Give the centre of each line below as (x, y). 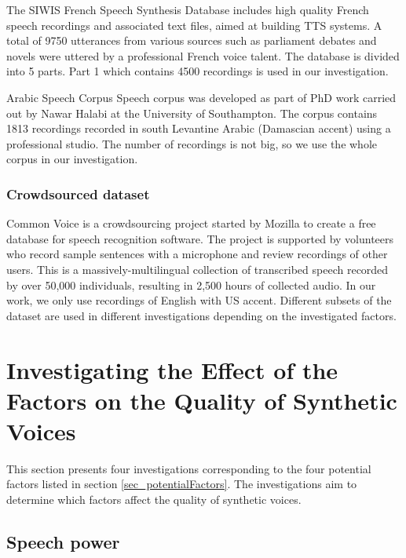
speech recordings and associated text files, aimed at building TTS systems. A (194, 25)
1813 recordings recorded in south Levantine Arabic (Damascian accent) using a (199, 128)
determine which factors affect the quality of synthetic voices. (154, 499)
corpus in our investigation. (72, 159)
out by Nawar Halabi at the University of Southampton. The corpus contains (192, 113)
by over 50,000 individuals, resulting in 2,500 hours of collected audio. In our (191, 284)
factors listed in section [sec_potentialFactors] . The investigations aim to (182, 484)
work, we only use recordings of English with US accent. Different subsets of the (199, 300)
